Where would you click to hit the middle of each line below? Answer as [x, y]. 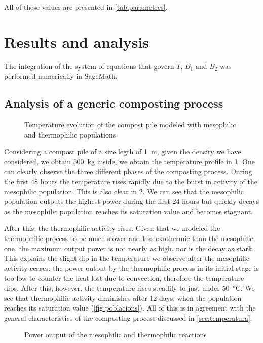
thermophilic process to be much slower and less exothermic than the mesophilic [129, 238]
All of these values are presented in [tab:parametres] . [86, 7]
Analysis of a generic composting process [114, 103]
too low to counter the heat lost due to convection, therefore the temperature [124, 278]
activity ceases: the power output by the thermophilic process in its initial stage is [131, 268]
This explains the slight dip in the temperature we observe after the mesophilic [127, 258]
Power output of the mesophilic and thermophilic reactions [116, 335]
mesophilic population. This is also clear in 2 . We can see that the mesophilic [124, 191]
